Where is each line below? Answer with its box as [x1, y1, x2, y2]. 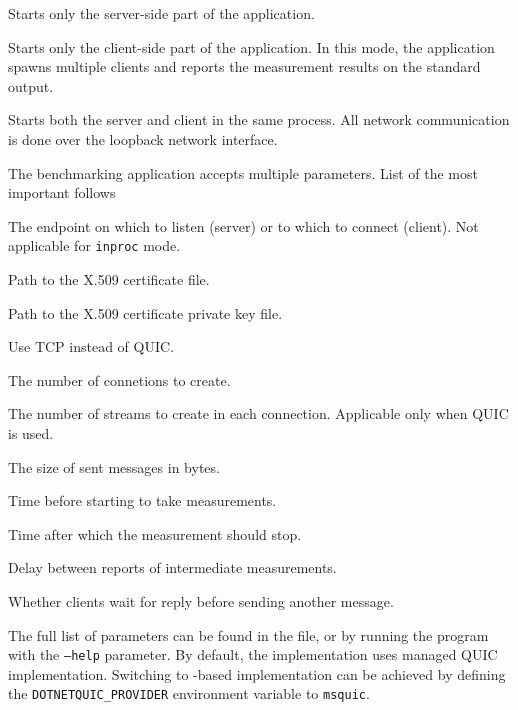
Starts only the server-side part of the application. [8, 3, 315, 23]
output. [8, 75, 54, 96]
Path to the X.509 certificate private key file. [8, 302, 283, 323]
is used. [8, 422, 54, 443]
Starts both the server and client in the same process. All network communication [8, 109, 510, 130]
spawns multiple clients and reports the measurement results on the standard [8, 56, 481, 77]
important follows [8, 182, 116, 203]
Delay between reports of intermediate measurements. [8, 557, 337, 578]
